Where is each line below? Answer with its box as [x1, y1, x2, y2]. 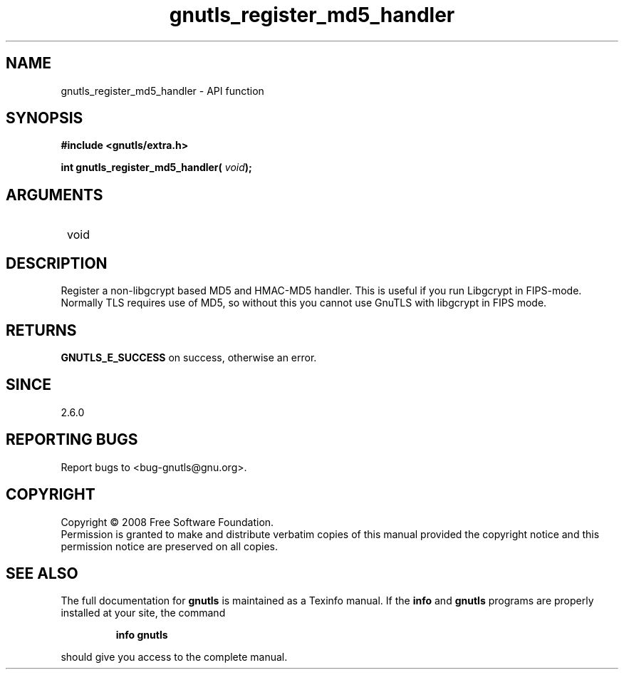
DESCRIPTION [6, 254, 108, 272]
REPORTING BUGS [6, 431, 138, 449]
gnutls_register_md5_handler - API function [61, 84, 264, 97]
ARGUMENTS [6, 185, 103, 204]
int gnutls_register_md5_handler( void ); [61, 161, 252, 174]
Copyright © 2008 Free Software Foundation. [61, 515, 274, 528]
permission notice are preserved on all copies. [61, 540, 278, 552]
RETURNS [6, 321, 77, 339]
